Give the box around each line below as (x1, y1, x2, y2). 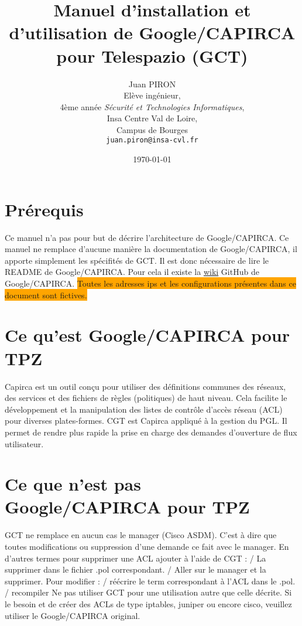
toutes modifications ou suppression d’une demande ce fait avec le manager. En (5, 540, 289, 552)
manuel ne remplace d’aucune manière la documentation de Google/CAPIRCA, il (5, 243, 297, 255)
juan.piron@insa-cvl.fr (106, 136, 198, 145)
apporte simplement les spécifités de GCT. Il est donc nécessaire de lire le (5, 254, 269, 266)
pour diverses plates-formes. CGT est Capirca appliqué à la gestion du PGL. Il (5, 414, 287, 427)
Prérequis (5, 197, 84, 221)
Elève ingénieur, (123, 89, 181, 101)
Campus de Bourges (116, 123, 188, 135)
